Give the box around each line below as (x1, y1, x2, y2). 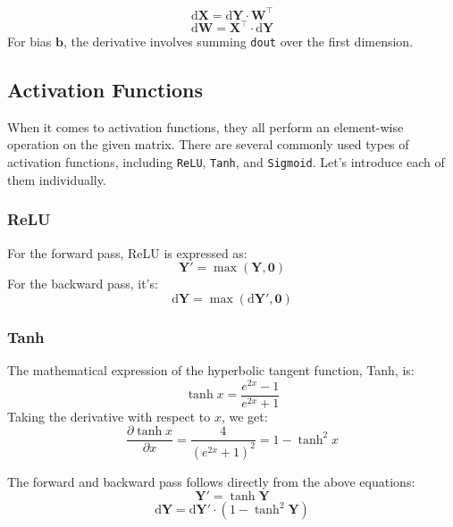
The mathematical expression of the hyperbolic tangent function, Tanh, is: (7, 360, 415, 379)
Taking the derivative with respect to (7, 406, 211, 425)
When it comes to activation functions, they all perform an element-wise (7, 117, 404, 136)
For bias (7, 32, 52, 50)
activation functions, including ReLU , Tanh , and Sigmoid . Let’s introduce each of (7, 153, 445, 171)
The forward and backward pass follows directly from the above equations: (7, 472, 415, 490)
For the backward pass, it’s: (7, 274, 158, 293)
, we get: (221, 406, 268, 425)
